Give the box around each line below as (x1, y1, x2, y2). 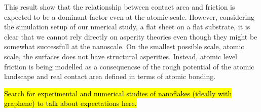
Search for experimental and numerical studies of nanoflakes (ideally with (4, 88, 232, 98)
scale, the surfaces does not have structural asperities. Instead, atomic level (4, 51, 237, 61)
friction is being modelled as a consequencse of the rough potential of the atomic (4, 61, 254, 71)
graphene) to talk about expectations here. (4, 98, 137, 108)
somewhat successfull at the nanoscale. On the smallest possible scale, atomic (4, 41, 244, 52)
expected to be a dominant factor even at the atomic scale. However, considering (4, 11, 255, 22)
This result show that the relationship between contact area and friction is (4, 2, 235, 12)
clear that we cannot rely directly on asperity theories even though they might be (4, 31, 257, 42)
